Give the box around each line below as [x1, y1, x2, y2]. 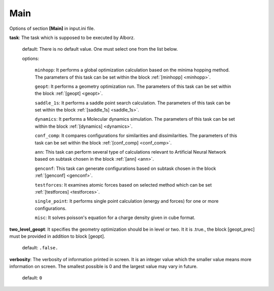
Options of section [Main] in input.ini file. [9, 25, 95, 31]
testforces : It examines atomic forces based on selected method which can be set [35, 181, 212, 188]
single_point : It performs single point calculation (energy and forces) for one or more [35, 198, 219, 204]
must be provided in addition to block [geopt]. [9, 233, 106, 239]
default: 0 [22, 275, 43, 281]
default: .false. [22, 245, 58, 251]
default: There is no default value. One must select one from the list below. [22, 46, 178, 52]
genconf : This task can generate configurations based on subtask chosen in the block [35, 165, 216, 171]
